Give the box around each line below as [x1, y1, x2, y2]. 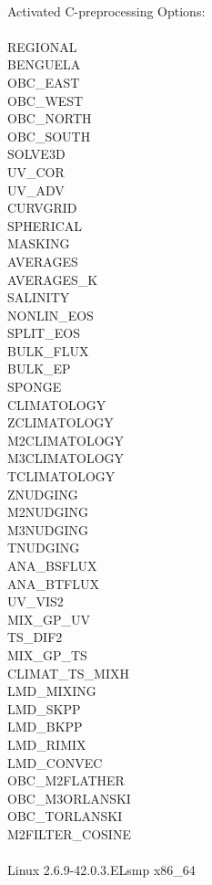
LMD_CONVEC [7, 753, 103, 772]
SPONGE [7, 377, 62, 396]
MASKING [7, 234, 70, 253]
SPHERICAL [7, 216, 83, 235]
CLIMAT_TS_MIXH [7, 663, 129, 682]
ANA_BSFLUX [7, 556, 97, 574]
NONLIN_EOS [7, 305, 94, 324]
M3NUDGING [7, 520, 89, 539]
